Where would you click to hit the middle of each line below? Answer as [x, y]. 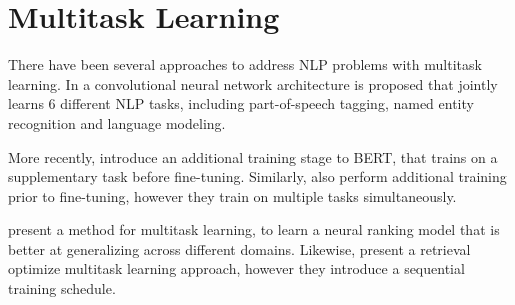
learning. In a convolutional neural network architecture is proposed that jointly [253, 83]
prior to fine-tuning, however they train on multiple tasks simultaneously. [232, 195]
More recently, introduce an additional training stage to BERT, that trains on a [253, 156]
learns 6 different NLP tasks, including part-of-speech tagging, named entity [241, 103]
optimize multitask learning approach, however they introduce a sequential [236, 268]
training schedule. [62, 288]
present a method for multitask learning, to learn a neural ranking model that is [254, 229]
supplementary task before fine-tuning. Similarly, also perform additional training [257, 176]
